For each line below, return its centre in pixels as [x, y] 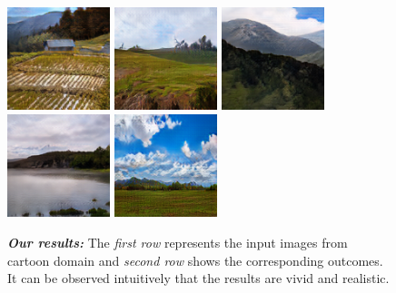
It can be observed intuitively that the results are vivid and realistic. [198, 278]
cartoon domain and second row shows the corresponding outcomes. [195, 260]
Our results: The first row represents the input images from [178, 242]
